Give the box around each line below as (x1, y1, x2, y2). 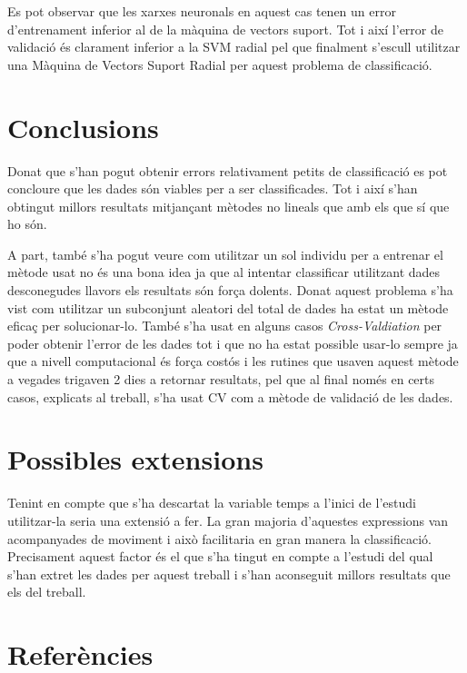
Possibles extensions (7, 440, 263, 478)
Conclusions (7, 108, 159, 145)
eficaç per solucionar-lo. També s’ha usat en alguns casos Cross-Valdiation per (7, 316, 442, 335)
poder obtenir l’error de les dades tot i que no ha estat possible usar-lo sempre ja (7, 333, 458, 352)
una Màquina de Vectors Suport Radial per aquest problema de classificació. (7, 54, 432, 74)
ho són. (7, 214, 47, 233)
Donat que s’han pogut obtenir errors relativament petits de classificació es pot (7, 161, 448, 180)
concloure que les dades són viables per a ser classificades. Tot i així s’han (7, 179, 418, 198)
